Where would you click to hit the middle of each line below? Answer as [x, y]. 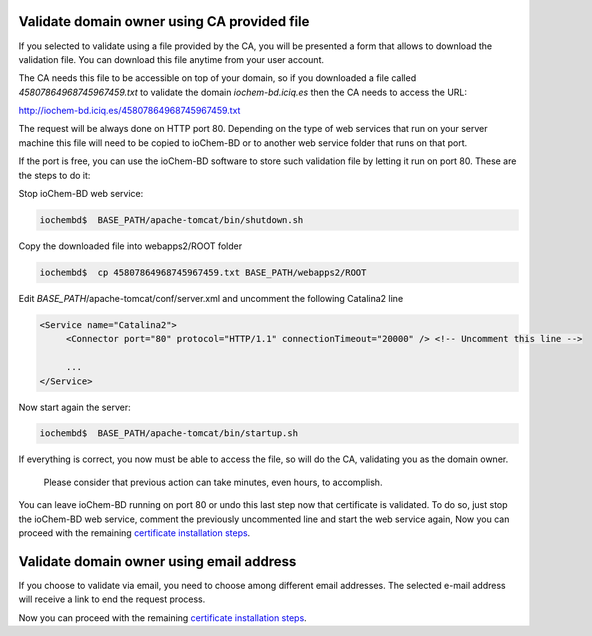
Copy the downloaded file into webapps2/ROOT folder [130, 246]
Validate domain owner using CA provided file [164, 21]
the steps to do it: [54, 175]
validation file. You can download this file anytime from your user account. [171, 59]
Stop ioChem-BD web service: [81, 194]
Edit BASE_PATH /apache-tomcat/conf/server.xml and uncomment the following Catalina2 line [211, 298]
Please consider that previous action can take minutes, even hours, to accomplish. [213, 482]
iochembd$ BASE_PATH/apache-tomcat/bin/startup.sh [169, 433]
